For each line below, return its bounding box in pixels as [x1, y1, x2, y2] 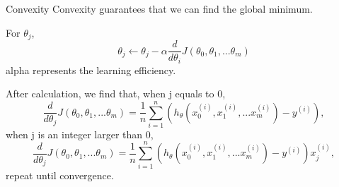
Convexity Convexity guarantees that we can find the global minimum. [6, 1, 313, 16]
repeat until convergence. [6, 167, 114, 182]
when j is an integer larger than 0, [6, 126, 154, 141]
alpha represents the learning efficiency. [6, 62, 176, 77]
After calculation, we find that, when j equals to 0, [6, 86, 226, 101]
